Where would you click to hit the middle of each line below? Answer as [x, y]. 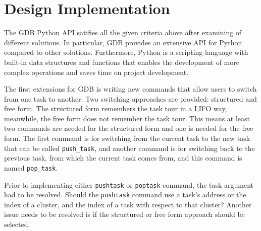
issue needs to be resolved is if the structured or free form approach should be [124, 214]
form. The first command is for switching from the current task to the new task [127, 138]
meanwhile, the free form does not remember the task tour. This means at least [127, 118]
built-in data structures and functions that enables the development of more [122, 62]
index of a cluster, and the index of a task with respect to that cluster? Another [128, 204]
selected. [17, 224]
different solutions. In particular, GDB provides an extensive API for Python [123, 42]
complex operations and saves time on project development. [96, 72]
